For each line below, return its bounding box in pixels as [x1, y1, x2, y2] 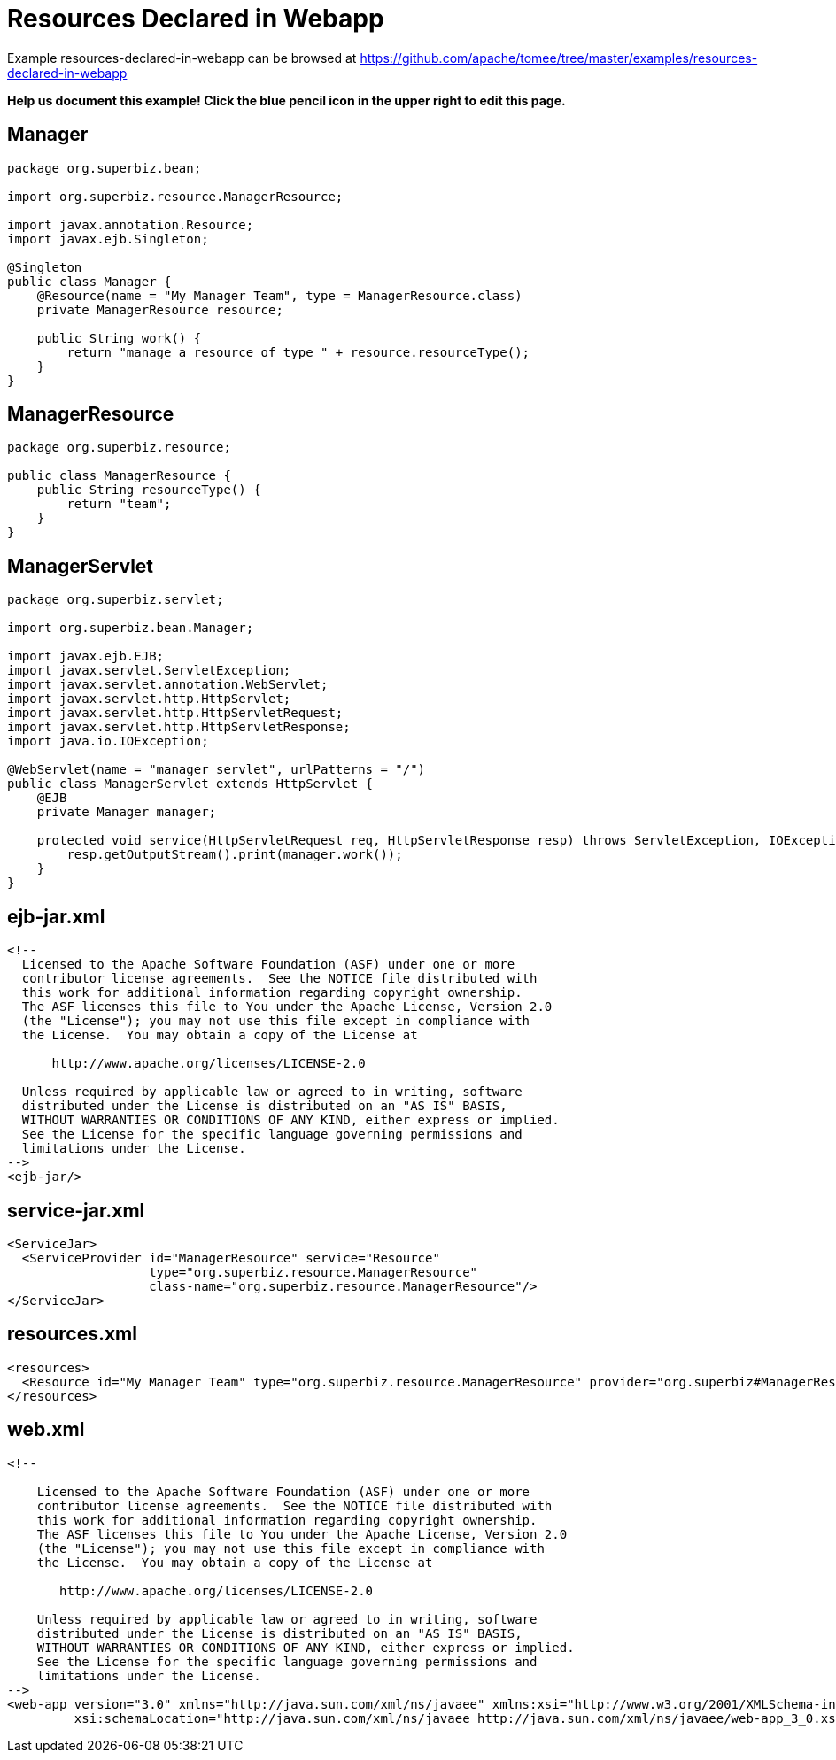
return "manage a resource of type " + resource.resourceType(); [66, 344, 530, 359]
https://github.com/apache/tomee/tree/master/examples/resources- [360, 50, 758, 66]
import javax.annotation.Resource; [7, 217, 254, 232]
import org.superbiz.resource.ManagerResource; [7, 189, 344, 204]
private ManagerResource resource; [36, 302, 283, 317]
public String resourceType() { [36, 482, 261, 498]
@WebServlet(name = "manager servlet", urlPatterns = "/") [7, 762, 426, 777]
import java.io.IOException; [7, 734, 209, 749]
